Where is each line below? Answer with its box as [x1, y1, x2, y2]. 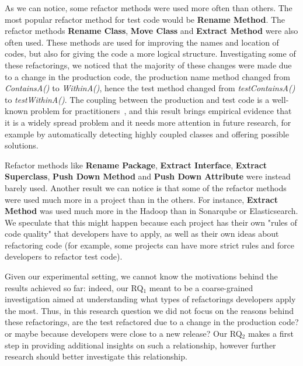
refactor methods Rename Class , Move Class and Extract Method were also [5, 25, 298, 37]
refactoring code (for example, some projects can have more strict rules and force [5, 239, 295, 251]
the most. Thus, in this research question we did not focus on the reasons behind [5, 304, 294, 316]
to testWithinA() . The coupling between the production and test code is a [5, 93, 270, 105]
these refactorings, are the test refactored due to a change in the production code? [5, 316, 299, 328]
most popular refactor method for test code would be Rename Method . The [5, 13, 285, 25]
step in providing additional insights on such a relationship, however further [5, 339, 276, 351]
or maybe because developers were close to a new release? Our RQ [5, 327, 242, 340]
